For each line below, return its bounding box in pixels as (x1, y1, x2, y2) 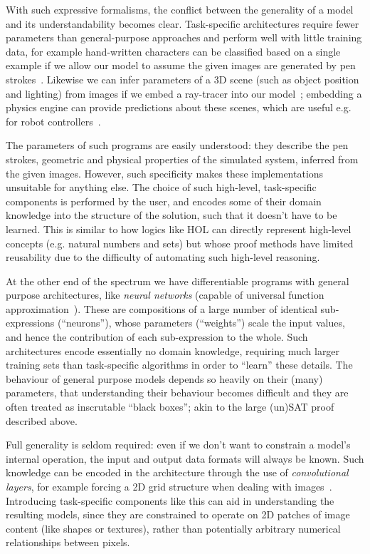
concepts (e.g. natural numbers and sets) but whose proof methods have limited (6, 235, 354, 250)
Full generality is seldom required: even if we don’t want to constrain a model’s (6, 437, 351, 452)
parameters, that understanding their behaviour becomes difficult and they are (6, 385, 349, 400)
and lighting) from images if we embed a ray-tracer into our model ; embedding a (6, 86, 362, 101)
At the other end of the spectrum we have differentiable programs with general (6, 273, 349, 288)
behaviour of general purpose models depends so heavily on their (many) (6, 371, 323, 386)
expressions (6, 315, 55, 330)
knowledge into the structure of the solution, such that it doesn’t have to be (6, 207, 337, 222)
